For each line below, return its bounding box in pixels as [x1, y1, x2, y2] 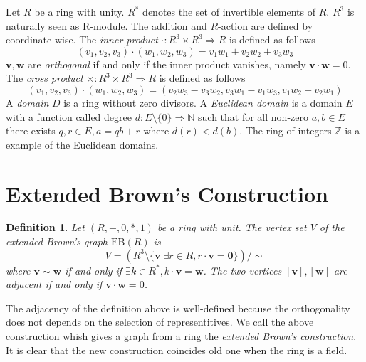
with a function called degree [6, 109, 132, 124]
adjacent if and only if [6, 277, 103, 292]
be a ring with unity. [34, 4, 125, 18]
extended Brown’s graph [6, 234, 108, 249]
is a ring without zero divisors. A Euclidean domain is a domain [63, 95, 343, 110]
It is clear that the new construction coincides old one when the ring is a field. [6, 342, 347, 357]
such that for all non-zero [198, 109, 308, 124]
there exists [6, 123, 56, 138]
